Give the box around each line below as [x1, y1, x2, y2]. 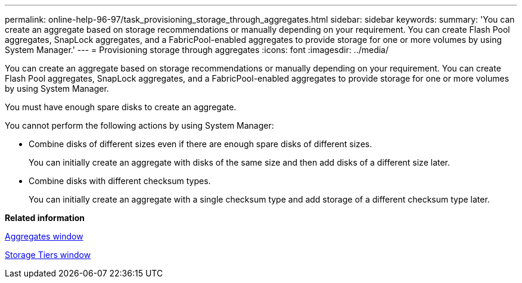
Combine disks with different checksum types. [29, 176, 211, 186]
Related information [5, 213, 85, 223]
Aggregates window [5, 231, 83, 241]
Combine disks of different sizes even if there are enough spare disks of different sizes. [29, 139, 372, 149]
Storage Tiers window [5, 250, 91, 260]
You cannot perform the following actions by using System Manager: [5, 120, 274, 130]
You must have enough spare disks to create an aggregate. [5, 102, 237, 112]
